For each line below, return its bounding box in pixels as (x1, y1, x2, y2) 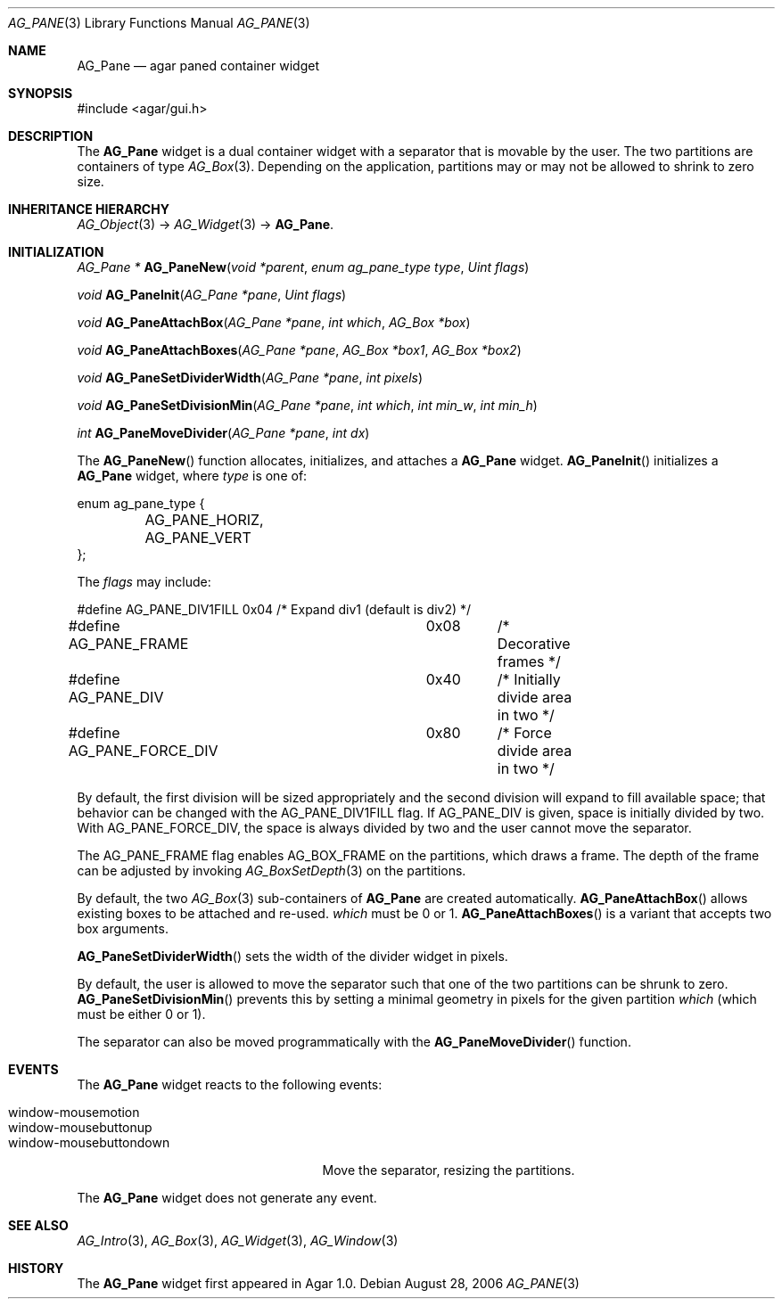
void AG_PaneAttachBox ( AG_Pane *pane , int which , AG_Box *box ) (77, 315, 471, 330)
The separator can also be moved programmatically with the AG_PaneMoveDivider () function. (77, 1034, 631, 1049)
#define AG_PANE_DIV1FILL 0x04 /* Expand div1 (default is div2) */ (77, 602, 472, 617)
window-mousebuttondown (8, 1135, 170, 1150)
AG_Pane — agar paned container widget (77, 58, 319, 73)
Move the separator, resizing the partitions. (322, 1162, 575, 1178)
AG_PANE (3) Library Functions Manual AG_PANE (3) (8, 15, 310, 30)
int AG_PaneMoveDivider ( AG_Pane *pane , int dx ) (77, 425, 370, 440)
